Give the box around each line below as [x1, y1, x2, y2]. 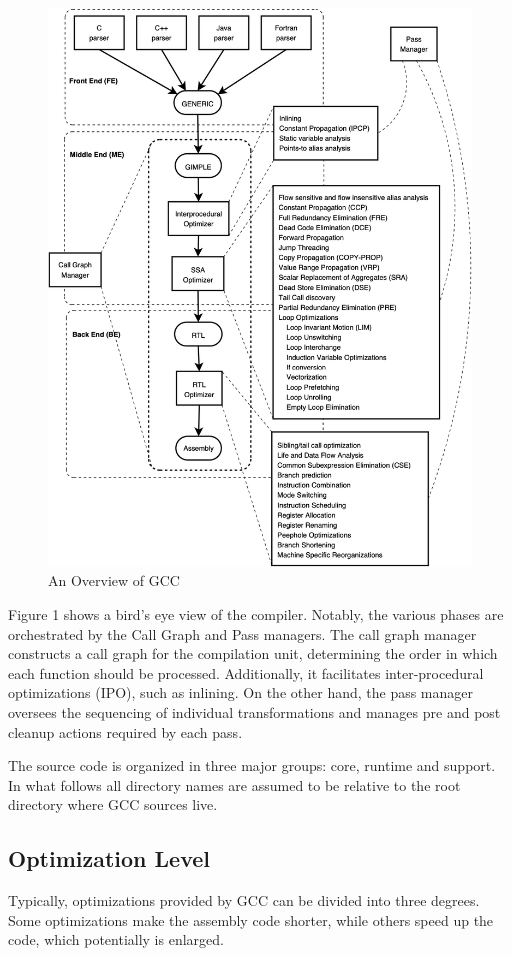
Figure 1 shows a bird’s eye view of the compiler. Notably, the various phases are [8, 603, 504, 624]
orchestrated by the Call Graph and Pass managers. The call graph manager [8, 623, 477, 644]
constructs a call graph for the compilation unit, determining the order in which [8, 643, 498, 664]
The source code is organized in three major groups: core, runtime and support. [8, 755, 496, 776]
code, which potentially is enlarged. [8, 929, 224, 950]
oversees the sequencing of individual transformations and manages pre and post [8, 701, 501, 722]
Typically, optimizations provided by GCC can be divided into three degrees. [8, 890, 480, 911]
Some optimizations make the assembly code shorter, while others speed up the [8, 909, 494, 930]
